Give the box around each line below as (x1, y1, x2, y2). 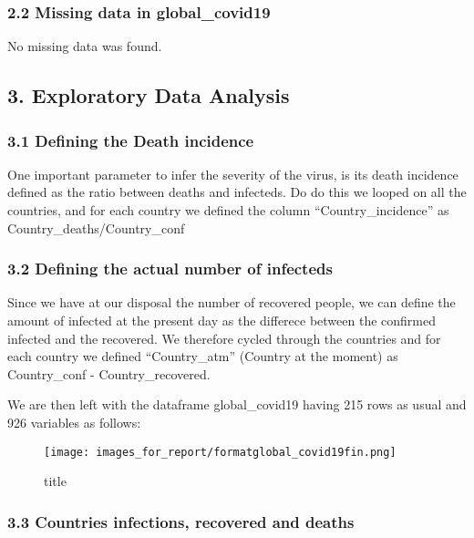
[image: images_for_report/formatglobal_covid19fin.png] (44, 445, 397, 459)
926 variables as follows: (7, 412, 141, 431)
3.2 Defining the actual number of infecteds (7, 257, 333, 280)
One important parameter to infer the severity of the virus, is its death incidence (7, 164, 459, 183)
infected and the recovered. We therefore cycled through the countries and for (7, 328, 441, 347)
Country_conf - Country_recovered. (7, 364, 211, 383)
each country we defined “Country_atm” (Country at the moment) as (7, 347, 398, 366)
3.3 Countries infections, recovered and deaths (7, 510, 355, 533)
